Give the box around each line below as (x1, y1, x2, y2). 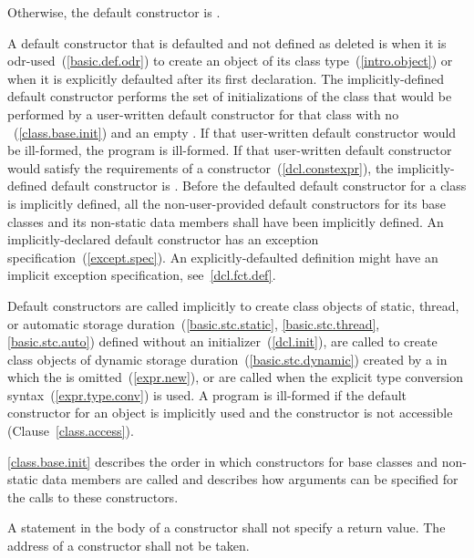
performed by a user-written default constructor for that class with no (7, 104, 399, 123)
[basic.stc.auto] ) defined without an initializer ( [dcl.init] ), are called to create (7, 332, 438, 351)
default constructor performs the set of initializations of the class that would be (7, 87, 452, 106)
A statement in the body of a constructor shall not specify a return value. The (7, 518, 446, 537)
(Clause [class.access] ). (7, 421, 134, 440)
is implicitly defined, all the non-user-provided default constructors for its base (7, 193, 446, 212)
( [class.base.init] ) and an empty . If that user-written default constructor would (13, 122, 457, 141)
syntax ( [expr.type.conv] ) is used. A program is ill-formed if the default (7, 385, 407, 404)
